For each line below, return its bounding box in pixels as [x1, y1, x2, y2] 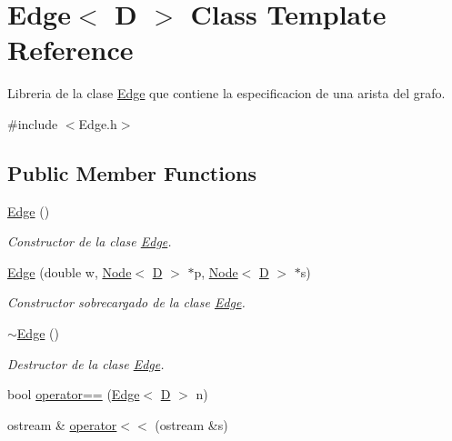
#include [7, 114, 58, 133]
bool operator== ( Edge [7, 385, 140, 404]
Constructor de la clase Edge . [7, 232, 172, 251]
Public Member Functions [7, 158, 256, 186]
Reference [7, 31, 134, 68]
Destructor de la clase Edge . [7, 354, 165, 373]
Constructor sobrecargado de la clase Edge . [7, 293, 246, 312]
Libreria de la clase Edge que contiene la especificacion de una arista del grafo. [7, 84, 446, 103]
